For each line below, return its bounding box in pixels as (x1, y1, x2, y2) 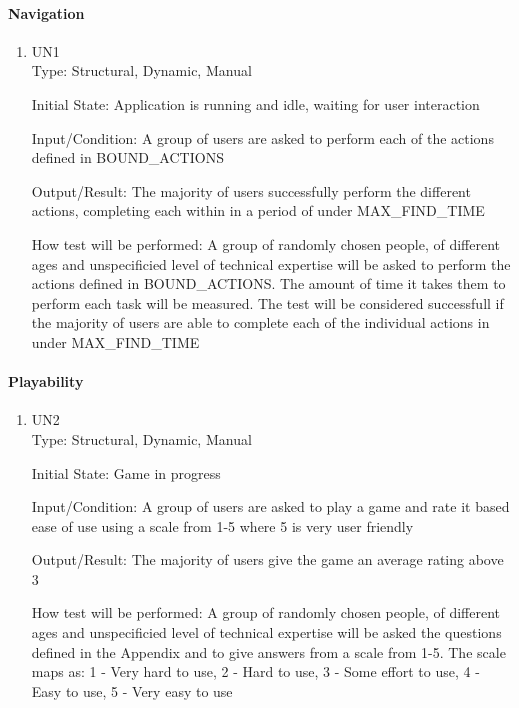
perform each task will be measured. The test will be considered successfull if (31, 292, 504, 313)
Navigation (8, 2, 85, 23)
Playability (8, 371, 84, 392)
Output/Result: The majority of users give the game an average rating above (31, 549, 504, 570)
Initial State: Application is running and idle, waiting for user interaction (31, 93, 480, 114)
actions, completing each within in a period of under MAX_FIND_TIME (31, 200, 485, 221)
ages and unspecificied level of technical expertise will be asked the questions (31, 622, 502, 643)
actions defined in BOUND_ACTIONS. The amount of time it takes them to (31, 273, 506, 294)
